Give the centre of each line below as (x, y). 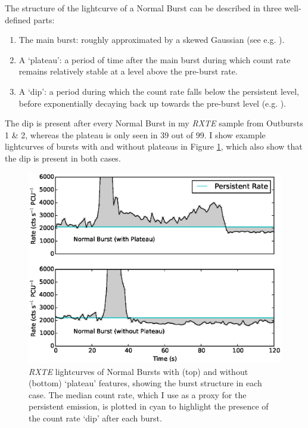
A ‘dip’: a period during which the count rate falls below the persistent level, (159, 91)
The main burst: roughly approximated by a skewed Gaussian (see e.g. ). (152, 40)
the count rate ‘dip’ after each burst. (95, 418)
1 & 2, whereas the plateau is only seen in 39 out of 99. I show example (135, 134)
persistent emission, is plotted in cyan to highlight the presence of (149, 406)
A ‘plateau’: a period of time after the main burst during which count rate (155, 59)
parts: (44, 19)
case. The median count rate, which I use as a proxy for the (138, 394)
